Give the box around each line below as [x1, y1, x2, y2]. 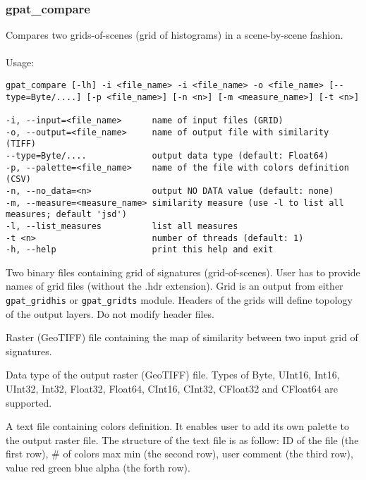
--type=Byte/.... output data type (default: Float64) [6, 150, 329, 161]
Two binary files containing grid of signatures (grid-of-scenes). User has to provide [6, 264, 360, 279]
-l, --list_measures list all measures [6, 221, 238, 231]
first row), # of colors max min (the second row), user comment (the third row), [6, 446, 353, 461]
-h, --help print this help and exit [6, 245, 274, 255]
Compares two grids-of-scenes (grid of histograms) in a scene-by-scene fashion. [6, 27, 343, 42]
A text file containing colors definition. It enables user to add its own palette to [6, 419, 349, 433]
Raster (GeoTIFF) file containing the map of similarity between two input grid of [6, 330, 358, 345]
